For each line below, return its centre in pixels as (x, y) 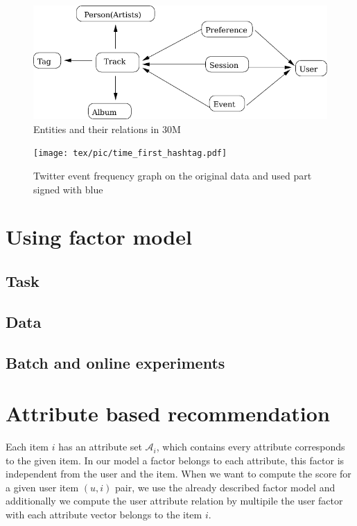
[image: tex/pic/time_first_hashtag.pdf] (130, 154)
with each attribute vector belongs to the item (104, 515)
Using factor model (99, 237)
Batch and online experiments (115, 362)
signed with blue (68, 189)
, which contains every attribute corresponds (251, 447)
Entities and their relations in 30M (107, 129)
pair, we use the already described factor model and (225, 487)
